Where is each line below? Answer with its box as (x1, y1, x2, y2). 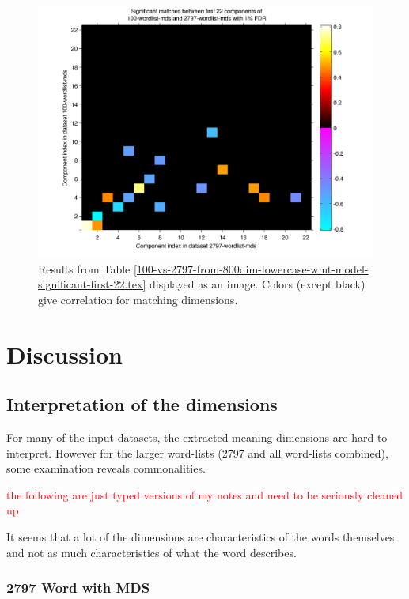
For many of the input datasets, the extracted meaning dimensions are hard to (6, 428, 388, 445)
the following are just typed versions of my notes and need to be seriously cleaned (6, 486, 403, 503)
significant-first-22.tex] (38, 276, 146, 292)
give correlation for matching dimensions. (38, 291, 238, 307)
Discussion (6, 337, 123, 370)
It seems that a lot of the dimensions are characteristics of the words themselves (6, 528, 395, 544)
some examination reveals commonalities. (6, 460, 206, 477)
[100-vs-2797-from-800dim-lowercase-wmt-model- (133, 260, 369, 277)
